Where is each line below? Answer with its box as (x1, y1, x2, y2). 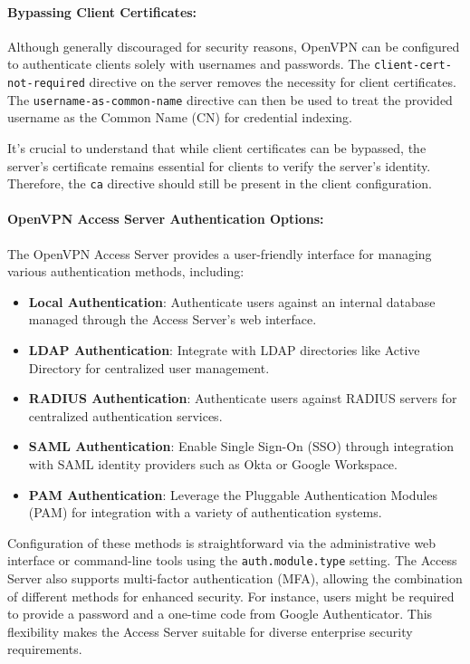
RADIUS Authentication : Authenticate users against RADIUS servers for (28, 389, 457, 408)
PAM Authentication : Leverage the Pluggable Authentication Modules (28, 485, 437, 504)
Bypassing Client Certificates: (7, 2, 197, 21)
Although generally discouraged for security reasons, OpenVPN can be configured (7, 36, 460, 55)
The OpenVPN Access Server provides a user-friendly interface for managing (7, 244, 432, 263)
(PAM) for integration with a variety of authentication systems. (28, 503, 382, 522)
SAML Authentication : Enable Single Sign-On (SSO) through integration (28, 437, 455, 456)
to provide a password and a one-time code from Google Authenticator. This (7, 604, 433, 623)
